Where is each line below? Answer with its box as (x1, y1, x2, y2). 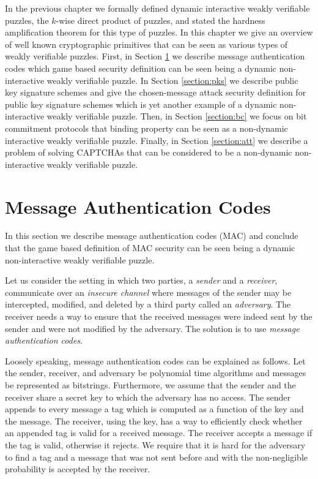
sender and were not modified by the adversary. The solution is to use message (5, 322, 300, 334)
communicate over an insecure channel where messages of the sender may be (5, 285, 292, 298)
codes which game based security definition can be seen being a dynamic (5, 61, 277, 74)
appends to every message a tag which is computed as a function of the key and (5, 402, 304, 415)
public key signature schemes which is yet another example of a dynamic (5, 97, 277, 110)
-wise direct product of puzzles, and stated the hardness (56, 13, 265, 26)
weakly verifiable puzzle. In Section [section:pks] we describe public (46, 74, 298, 86)
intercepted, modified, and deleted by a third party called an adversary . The (5, 298, 291, 311)
